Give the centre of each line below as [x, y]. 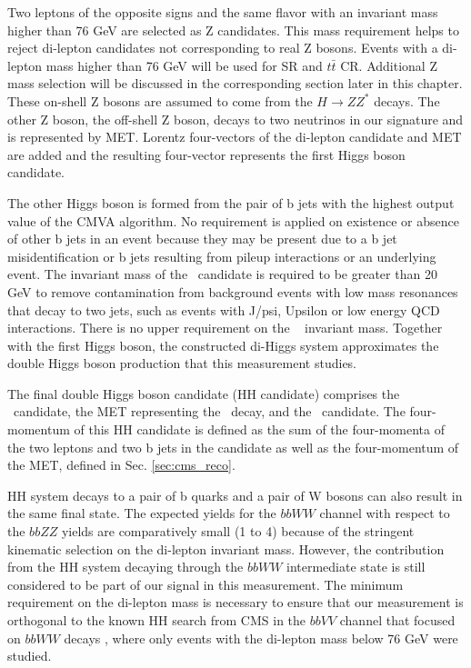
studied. [30, 656]
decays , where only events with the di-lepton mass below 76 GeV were [261, 638]
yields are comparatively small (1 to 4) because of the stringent [238, 531]
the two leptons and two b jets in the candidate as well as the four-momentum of [233, 447]
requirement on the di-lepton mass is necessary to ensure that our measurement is [235, 602]
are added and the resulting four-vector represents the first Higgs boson [206, 154]
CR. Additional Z [389, 65]
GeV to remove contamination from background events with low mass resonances [233, 291]
